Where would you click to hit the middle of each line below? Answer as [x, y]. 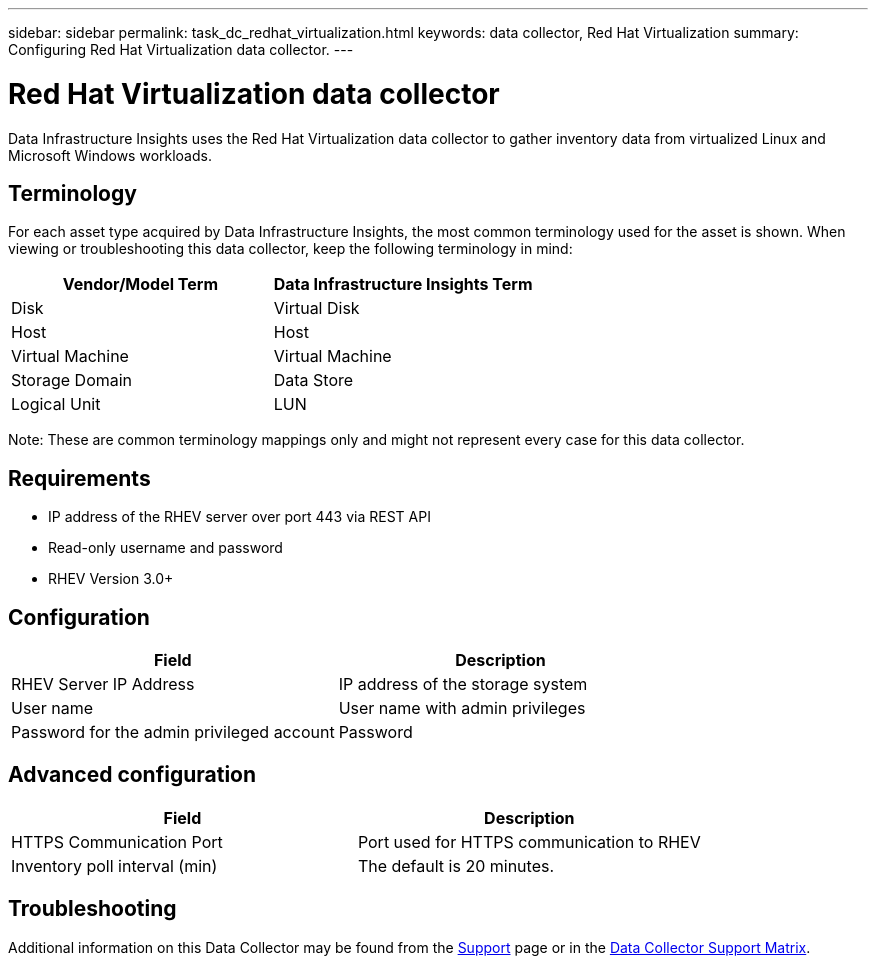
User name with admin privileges [462, 708]
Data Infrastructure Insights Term [403, 284]
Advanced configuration [132, 775]
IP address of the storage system [463, 684]
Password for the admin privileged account [173, 732]
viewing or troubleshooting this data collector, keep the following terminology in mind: [290, 249]
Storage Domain [72, 380]
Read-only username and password [165, 548]
